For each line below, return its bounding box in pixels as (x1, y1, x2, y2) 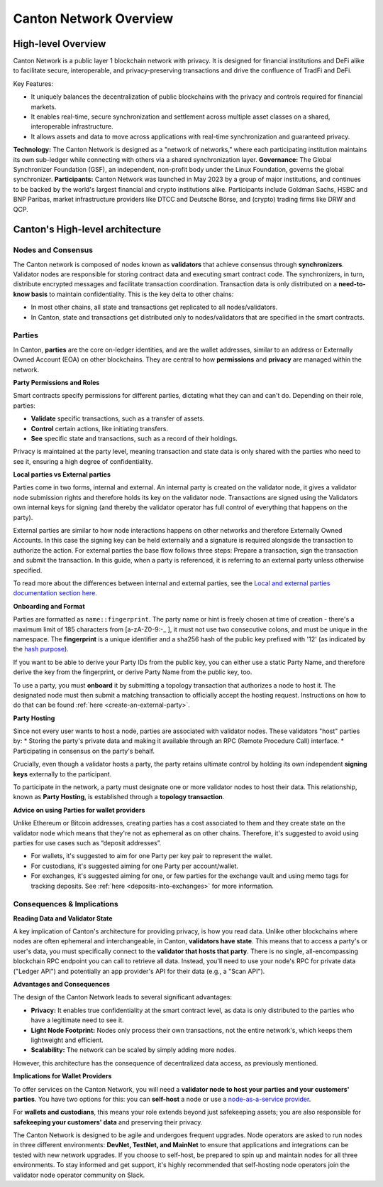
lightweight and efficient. (30, 1036, 104, 1044)
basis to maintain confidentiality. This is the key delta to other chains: (30, 290, 234, 298)
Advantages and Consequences (13, 980, 110, 989)
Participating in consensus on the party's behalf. (13, 747, 155, 755)
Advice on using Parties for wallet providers (13, 806, 145, 814)
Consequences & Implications (13, 899, 118, 909)
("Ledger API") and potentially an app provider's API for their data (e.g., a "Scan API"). (13, 967, 265, 975)
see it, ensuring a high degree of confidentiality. (13, 457, 153, 465)
